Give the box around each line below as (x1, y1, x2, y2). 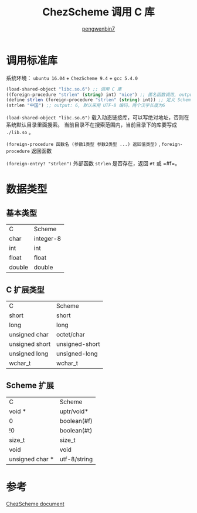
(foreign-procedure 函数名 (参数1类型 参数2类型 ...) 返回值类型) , (6, 141, 161, 148)
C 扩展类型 (6, 285, 45, 295)
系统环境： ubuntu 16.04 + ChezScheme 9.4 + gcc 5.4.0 (6, 74, 138, 81)
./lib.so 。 (6, 129, 34, 136)
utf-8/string (59, 455, 93, 463)
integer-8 (33, 235, 62, 243)
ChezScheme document (6, 500, 64, 507)
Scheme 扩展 (6, 381, 55, 391)
